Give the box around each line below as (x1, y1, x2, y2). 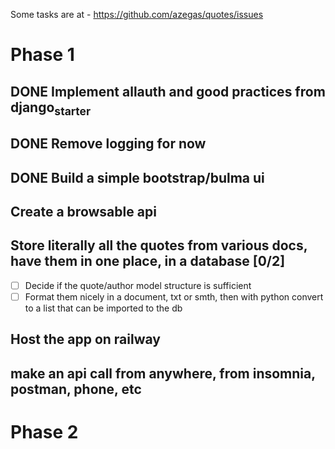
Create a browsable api (10, 203, 157, 220)
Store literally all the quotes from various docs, (10, 237, 308, 254)
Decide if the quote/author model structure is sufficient (24, 279, 252, 291)
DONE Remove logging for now (10, 135, 207, 153)
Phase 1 (10, 44, 75, 66)
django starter (10, 99, 92, 118)
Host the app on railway (10, 331, 161, 348)
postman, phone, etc (10, 380, 142, 398)
